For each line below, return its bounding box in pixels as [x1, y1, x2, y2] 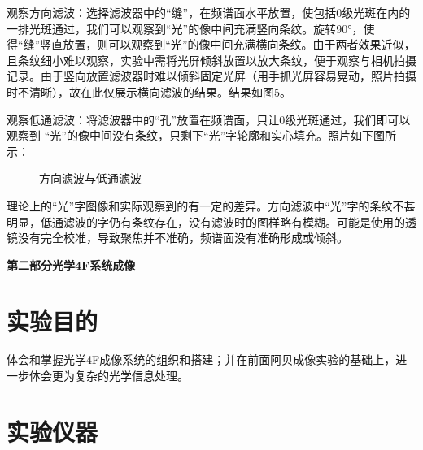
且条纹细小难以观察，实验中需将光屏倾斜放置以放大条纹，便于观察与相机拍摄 [7, 51, 416, 68]
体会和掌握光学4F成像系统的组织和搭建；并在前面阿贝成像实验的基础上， [7, 351, 396, 368]
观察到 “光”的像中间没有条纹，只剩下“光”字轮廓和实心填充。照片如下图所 [7, 127, 397, 144]
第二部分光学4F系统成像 [7, 256, 136, 273]
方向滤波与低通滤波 [39, 170, 142, 187]
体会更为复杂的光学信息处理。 [28, 367, 189, 384]
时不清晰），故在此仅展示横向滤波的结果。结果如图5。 [7, 83, 291, 100]
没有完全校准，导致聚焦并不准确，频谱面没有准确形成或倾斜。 [17, 229, 348, 246]
